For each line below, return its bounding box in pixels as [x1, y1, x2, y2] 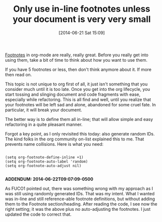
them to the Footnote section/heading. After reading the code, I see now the [5, 201, 158, 207]
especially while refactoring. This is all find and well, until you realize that [5, 96, 151, 102]
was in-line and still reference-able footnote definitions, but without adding [5, 196, 155, 202]
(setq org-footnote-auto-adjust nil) [5, 163, 82, 168]
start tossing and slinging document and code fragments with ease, [5, 91, 141, 97]
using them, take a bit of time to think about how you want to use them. [5, 57, 147, 63]
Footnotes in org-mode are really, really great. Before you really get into [5, 52, 148, 58]
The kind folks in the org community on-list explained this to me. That [5, 136, 144, 142]
